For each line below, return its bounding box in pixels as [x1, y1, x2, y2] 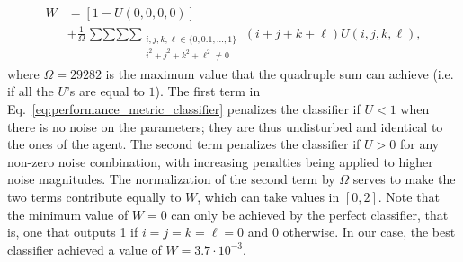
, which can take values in [197, 187, 340, 205]
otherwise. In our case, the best [282, 223, 456, 241]
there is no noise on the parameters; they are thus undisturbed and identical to [7, 117, 443, 135]
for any [399, 135, 440, 153]
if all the [7, 82, 54, 100]
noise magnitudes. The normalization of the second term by [7, 170, 335, 188]
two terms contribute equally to [7, 187, 182, 205]
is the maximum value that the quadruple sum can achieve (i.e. [105, 64, 454, 83]
